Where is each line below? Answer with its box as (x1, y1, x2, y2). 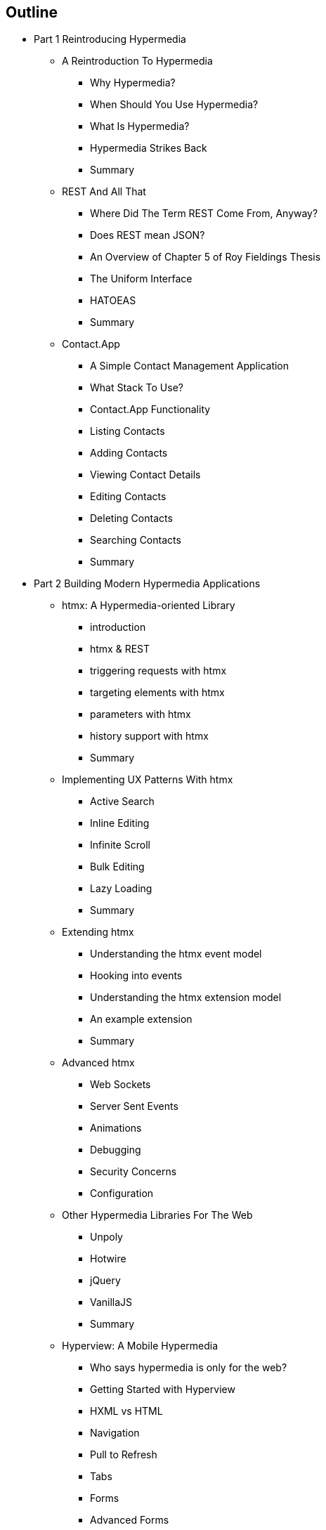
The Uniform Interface (90, 273, 193, 285)
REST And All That (62, 185, 146, 198)
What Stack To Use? (90, 381, 183, 394)
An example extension (90, 1013, 193, 1026)
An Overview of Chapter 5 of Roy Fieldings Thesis (90, 251, 321, 263)
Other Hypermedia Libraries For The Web (62, 1209, 253, 1222)
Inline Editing (90, 817, 150, 830)
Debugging (90, 1144, 141, 1156)
